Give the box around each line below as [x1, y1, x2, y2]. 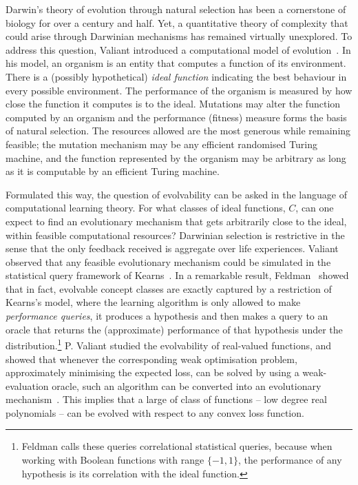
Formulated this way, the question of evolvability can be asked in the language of [6, 187, 347, 201]
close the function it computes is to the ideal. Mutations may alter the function [6, 96, 341, 111]
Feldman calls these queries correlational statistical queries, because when [21, 439, 333, 453]
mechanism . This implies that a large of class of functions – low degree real [6, 392, 327, 406]
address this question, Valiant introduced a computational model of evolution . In [6, 42, 351, 56]
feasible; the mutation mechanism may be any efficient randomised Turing [6, 136, 317, 151]
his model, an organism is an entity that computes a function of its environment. [6, 56, 346, 70]
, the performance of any [238, 453, 342, 467]
